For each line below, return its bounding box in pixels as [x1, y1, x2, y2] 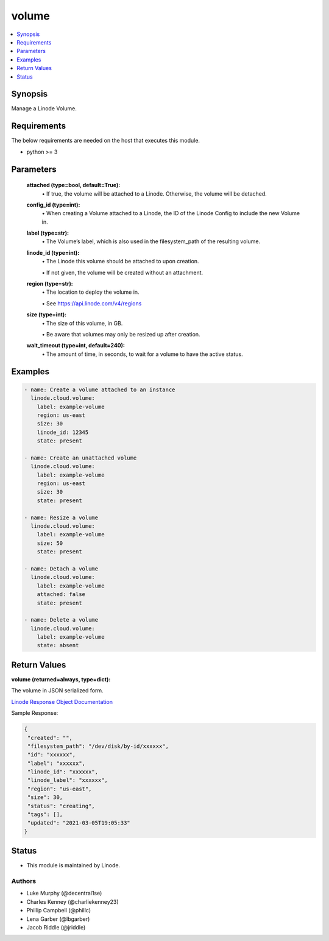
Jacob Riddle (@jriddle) [26, 924, 86, 931]
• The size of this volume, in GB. [41, 319, 123, 327]
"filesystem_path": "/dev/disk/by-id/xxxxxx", [27, 742, 169, 750]
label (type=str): [26, 229, 69, 237]
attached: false [37, 591, 85, 598]
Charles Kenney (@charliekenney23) [26, 898, 119, 905]
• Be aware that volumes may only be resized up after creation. [41, 330, 200, 338]
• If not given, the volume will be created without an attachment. [41, 269, 203, 276]
